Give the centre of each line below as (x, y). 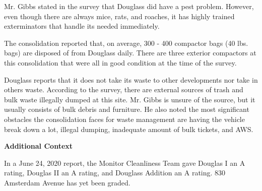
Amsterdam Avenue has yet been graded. (67, 182)
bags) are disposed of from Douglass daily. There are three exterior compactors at (130, 53)
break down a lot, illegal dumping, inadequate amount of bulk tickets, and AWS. (129, 129)
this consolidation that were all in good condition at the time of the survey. (120, 62)
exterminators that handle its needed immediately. (82, 26)
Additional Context (39, 146)
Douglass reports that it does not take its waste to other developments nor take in (131, 79)
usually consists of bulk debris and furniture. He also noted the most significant (127, 109)
